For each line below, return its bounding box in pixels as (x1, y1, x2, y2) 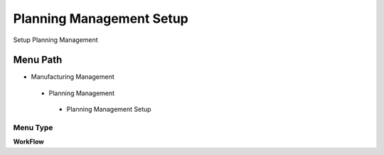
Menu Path (13, 54, 63, 66)
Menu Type (13, 123, 53, 132)
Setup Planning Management (13, 36, 99, 44)
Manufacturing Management (31, 73, 114, 81)
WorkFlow (13, 137, 44, 146)
